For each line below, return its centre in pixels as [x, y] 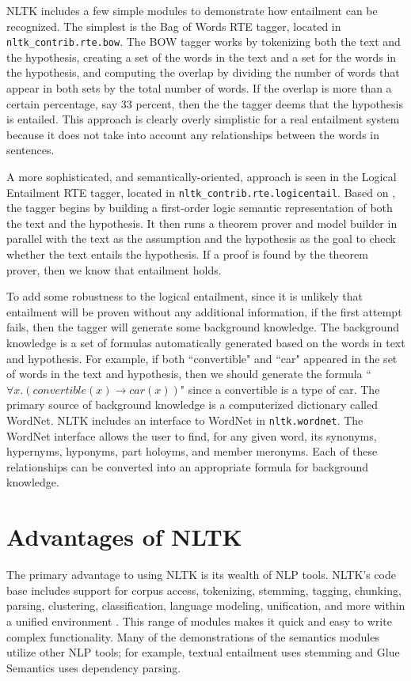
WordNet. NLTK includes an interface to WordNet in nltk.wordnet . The [185, 420]
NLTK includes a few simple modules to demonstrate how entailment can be [192, 10]
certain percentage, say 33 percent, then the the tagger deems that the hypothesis [205, 103]
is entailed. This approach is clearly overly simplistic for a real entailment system [203, 119]
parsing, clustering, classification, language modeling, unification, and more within [206, 605]
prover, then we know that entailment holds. [114, 269]
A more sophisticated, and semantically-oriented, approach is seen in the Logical [202, 176]
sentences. [30, 150]
